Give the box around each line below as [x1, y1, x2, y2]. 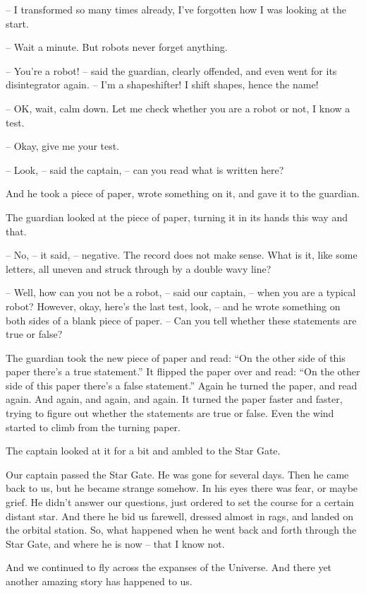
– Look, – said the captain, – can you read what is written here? [6, 162, 284, 177]
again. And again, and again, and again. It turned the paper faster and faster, [6, 392, 343, 406]
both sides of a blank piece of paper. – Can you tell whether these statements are [6, 312, 357, 327]
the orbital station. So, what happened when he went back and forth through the [6, 522, 357, 537]
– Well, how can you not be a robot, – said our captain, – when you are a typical [6, 285, 356, 300]
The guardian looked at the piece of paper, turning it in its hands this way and [6, 209, 348, 224]
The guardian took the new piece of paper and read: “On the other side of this [6, 350, 346, 365]
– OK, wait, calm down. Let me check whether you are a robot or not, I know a [6, 100, 350, 115]
